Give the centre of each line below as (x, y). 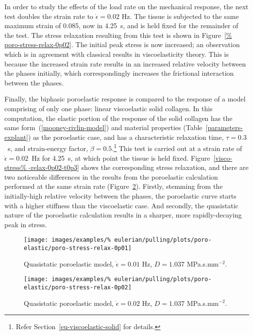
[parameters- (224, 127)
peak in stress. (26, 224)
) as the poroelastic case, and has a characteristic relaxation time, (126, 137)
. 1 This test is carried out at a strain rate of (177, 147)
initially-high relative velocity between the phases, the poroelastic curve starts (120, 195)
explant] (17, 137)
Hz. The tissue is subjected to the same (180, 16)
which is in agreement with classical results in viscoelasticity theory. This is (117, 54)
